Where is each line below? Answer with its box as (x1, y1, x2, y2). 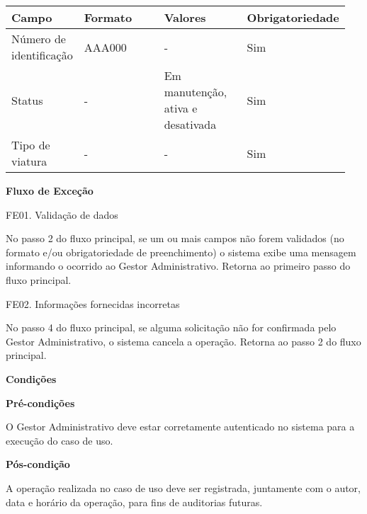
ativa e (164, 100, 198, 116)
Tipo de (11, 137, 50, 153)
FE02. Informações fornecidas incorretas (6, 296, 180, 311)
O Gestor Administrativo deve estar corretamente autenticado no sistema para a (6, 419, 355, 434)
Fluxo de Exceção (6, 183, 94, 198)
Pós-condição (6, 457, 70, 472)
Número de (11, 30, 66, 47)
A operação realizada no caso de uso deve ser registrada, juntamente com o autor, (6, 480, 361, 495)
